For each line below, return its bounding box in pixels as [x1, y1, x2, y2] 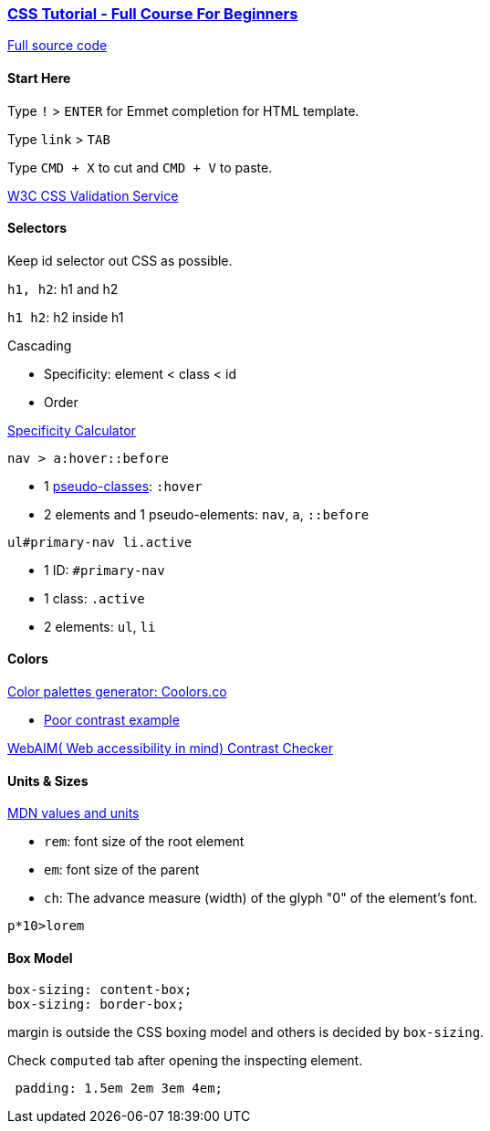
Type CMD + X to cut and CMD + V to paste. [7, 159, 273, 175]
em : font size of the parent [44, 862, 200, 878]
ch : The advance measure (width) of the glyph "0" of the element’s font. [44, 890, 478, 906]
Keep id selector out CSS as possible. [7, 252, 233, 268]
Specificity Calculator [7, 422, 136, 438]
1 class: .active [44, 590, 145, 606]
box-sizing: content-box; [7, 982, 193, 998]
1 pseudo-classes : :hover [44, 477, 203, 494]
